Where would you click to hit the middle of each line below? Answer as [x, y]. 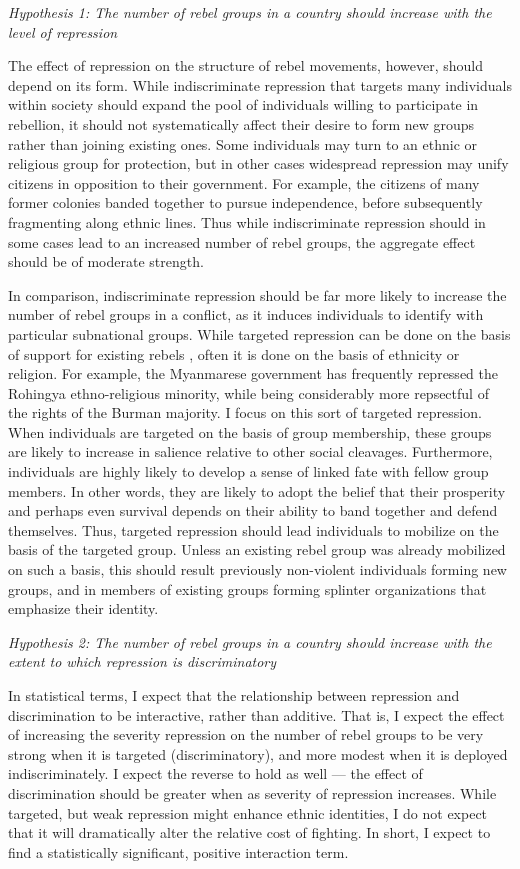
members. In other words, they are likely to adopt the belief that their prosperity [257, 490]
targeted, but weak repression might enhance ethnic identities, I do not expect [248, 812]
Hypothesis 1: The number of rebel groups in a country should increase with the [250, 12]
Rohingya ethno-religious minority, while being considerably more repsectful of [248, 392]
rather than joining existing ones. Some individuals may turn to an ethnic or [243, 143]
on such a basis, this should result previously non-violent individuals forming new [257, 569]
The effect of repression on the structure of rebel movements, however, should [246, 65]
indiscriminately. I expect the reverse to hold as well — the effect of [215, 773]
